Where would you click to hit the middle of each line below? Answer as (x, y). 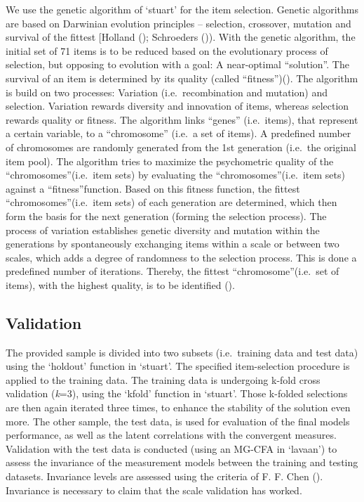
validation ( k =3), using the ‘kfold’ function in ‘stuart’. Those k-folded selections (177, 393)
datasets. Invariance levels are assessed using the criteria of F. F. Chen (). (164, 476)
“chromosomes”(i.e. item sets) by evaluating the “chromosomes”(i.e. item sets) (175, 175)
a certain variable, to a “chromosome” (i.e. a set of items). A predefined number (178, 133)
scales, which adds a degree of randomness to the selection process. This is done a (181, 257)
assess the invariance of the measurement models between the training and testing (182, 462)
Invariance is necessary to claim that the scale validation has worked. (154, 490)
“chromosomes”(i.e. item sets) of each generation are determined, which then (171, 202)
